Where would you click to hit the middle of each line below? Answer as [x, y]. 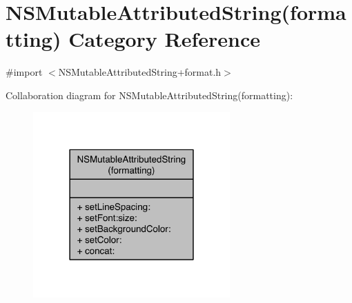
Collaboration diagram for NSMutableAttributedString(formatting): [149, 95]
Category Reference [165, 39]
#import [24, 72]
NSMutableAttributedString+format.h [140, 72]
